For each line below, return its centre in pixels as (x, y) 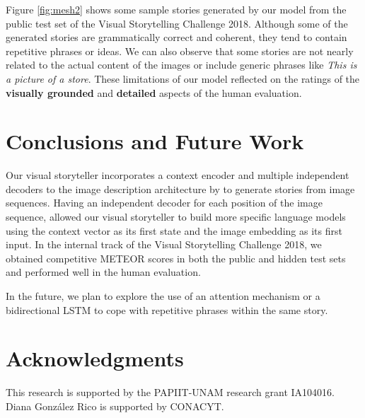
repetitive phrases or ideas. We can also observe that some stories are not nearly (180, 51)
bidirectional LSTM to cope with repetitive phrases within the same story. (167, 309)
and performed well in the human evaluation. (103, 272)
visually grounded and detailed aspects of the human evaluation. (154, 92)
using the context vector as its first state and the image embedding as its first (174, 230)
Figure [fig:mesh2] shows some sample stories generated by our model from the (176, 9)
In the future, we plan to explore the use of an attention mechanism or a (163, 296)
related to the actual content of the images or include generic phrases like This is (181, 65)
